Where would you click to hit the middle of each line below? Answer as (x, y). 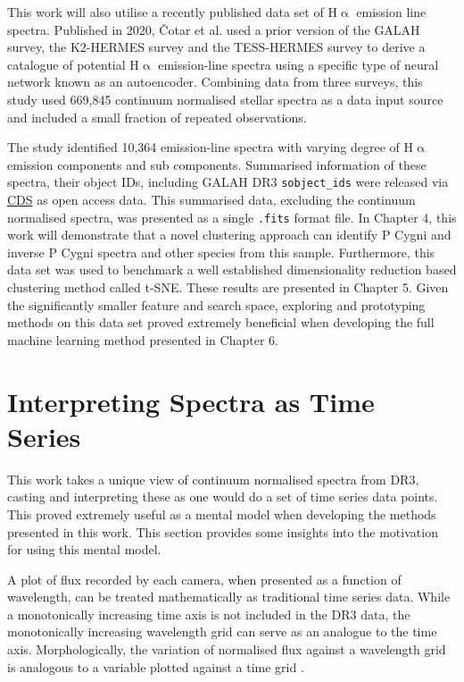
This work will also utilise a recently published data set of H (172, 12)
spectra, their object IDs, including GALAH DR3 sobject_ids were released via (228, 182)
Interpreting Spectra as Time (191, 401)
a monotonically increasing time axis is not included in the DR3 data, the (209, 614)
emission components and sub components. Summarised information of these (217, 164)
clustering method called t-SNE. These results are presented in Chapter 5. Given (228, 287)
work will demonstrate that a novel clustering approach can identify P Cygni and (229, 235)
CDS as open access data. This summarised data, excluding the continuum (211, 199)
